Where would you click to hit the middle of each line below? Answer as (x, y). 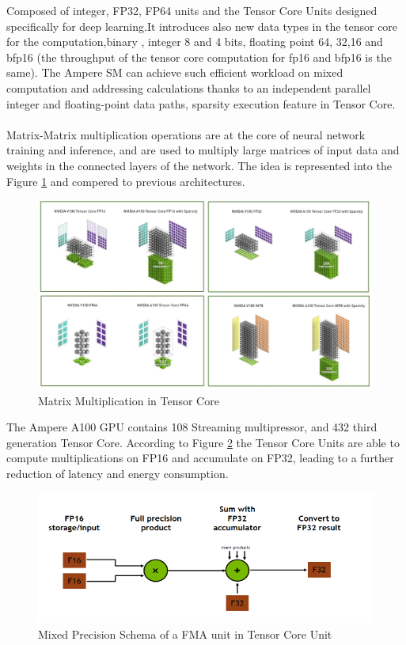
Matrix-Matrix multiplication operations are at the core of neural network (186, 134)
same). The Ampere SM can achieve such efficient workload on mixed (175, 72)
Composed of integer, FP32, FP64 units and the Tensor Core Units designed (192, 10)
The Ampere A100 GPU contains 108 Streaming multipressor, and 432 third (192, 427)
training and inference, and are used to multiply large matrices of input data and (203, 150)
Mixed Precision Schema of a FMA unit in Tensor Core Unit (185, 634)
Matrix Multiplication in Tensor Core (129, 400)
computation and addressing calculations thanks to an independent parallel (189, 87)
